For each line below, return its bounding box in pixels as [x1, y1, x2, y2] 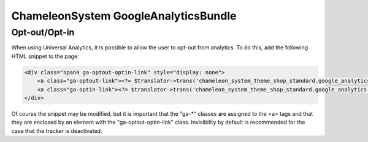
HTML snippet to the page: [11, 52, 79, 60]
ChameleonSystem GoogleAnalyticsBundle [11, 9, 237, 23]
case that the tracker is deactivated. [11, 127, 102, 134]
